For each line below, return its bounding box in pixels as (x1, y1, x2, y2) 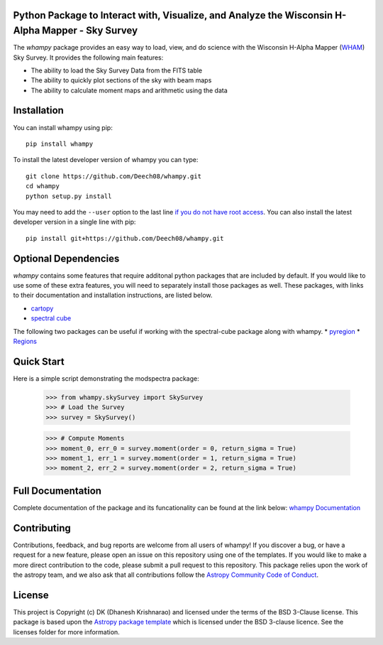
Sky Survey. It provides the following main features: (13, 53, 164, 62)
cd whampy (26, 182, 60, 190)
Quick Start (13, 355, 65, 367)
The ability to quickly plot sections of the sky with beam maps (30, 76, 212, 85)
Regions (13, 337, 37, 345)
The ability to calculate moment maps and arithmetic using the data (30, 86, 228, 94)
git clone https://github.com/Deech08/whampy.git (26, 172, 202, 180)
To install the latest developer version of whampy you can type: (13, 156, 199, 164)
